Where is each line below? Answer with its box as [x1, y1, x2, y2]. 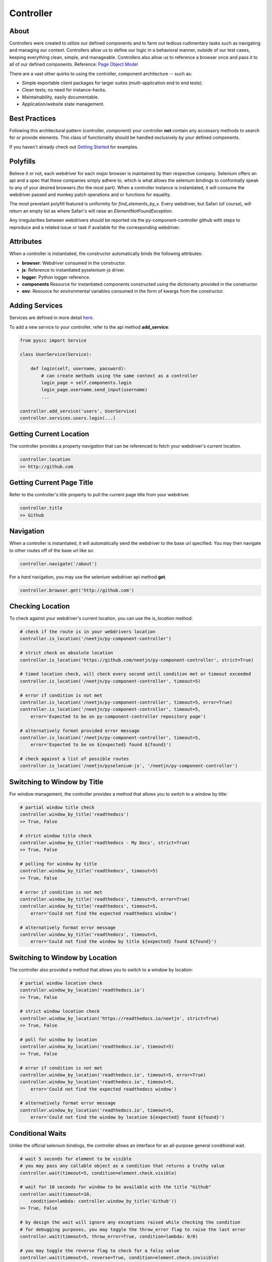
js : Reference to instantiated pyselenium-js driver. [22, 267, 125, 273]
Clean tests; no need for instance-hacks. [22, 87, 107, 93]
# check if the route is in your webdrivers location [20, 629, 156, 635]
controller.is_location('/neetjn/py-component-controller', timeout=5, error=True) [20, 699, 233, 705]
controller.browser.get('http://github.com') [20, 587, 134, 593]
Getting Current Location [9, 430, 89, 439]
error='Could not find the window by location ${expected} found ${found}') [30, 1115, 225, 1120]
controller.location [20, 457, 71, 462]
